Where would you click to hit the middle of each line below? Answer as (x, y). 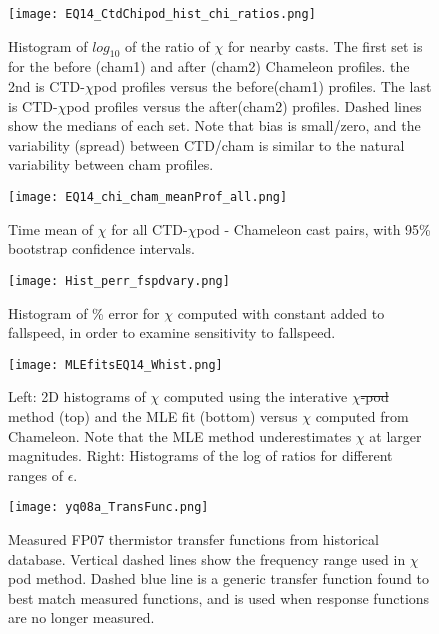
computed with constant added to (281, 312)
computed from (362, 415)
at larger (395, 435)
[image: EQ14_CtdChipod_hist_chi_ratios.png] (162, 14)
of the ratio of (167, 45)
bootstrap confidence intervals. (101, 248)
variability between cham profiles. (111, 164)
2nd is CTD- (46, 86)
